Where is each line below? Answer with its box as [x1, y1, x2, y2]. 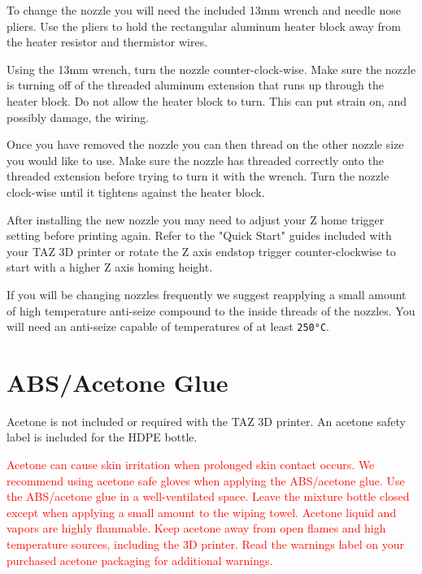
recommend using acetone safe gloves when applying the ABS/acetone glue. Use [7, 472, 405, 489]
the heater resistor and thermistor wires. [7, 33, 208, 50]
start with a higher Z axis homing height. [7, 259, 213, 276]
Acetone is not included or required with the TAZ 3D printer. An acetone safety [7, 412, 406, 429]
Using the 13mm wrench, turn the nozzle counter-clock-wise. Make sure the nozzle [7, 60, 416, 77]
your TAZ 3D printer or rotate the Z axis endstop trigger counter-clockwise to [7, 242, 396, 259]
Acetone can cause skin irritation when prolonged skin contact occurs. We [7, 456, 375, 473]
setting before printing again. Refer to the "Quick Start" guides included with [7, 227, 392, 244]
